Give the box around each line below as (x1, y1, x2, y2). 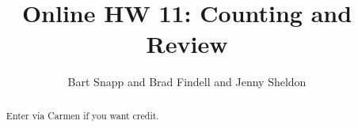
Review (146, 28, 228, 60)
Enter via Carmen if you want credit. (6, 108, 159, 122)
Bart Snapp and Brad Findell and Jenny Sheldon (67, 73, 307, 90)
